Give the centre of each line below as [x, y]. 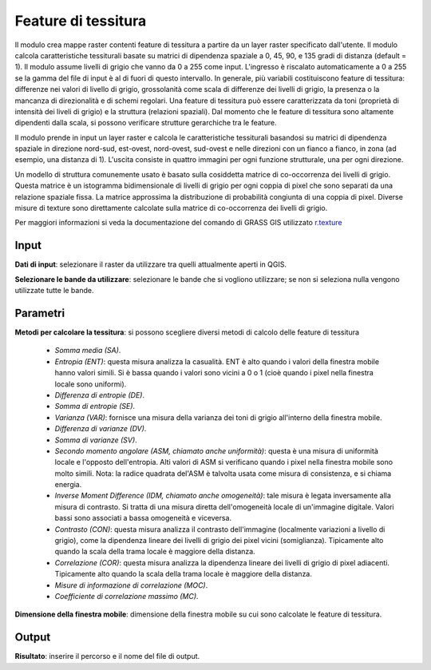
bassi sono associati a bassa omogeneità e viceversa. [143, 518]
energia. [68, 485]
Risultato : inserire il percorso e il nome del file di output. [107, 656]
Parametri [40, 313]
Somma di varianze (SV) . [96, 440]
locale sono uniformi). [91, 384]
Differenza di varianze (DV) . [101, 429]
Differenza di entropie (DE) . [100, 394]
